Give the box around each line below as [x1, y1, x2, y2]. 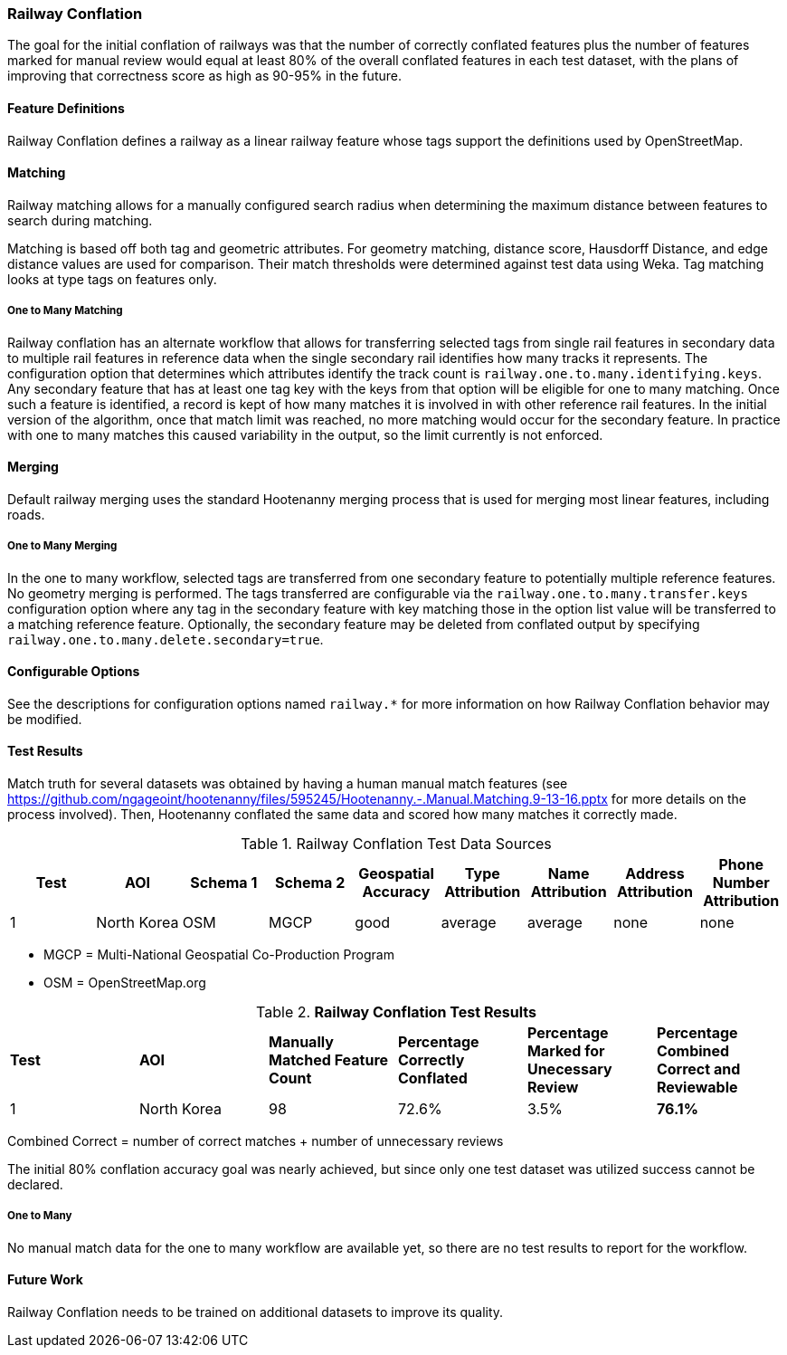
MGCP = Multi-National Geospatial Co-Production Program [43, 947, 394, 963]
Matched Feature [268, 1051, 389, 1070]
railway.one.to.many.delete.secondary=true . [7, 631, 324, 647]
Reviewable [656, 1078, 738, 1097]
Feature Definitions [7, 100, 125, 116]
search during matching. [7, 212, 153, 228]
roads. [7, 506, 45, 522]
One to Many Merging [7, 539, 118, 553]
